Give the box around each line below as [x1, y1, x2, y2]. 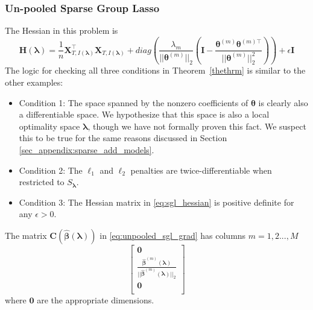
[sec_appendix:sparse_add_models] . [19, 143, 154, 156]
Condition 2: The [19, 163, 83, 176]
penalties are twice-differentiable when [130, 163, 272, 176]
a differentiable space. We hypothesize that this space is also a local [19, 108, 270, 121]
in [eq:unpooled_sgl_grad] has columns [100, 229, 246, 241]
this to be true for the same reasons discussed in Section [19, 131, 227, 144]
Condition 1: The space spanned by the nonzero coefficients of [19, 96, 248, 109]
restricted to [19, 176, 65, 188]
